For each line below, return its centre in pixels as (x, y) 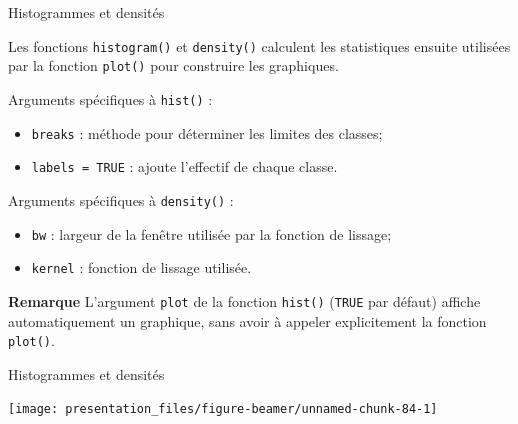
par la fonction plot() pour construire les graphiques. (173, 65)
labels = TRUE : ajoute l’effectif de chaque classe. (184, 166)
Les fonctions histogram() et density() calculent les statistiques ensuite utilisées (259, 45)
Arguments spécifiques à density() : (121, 199)
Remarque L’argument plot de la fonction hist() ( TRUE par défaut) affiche (244, 300)
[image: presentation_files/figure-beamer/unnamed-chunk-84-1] (223, 409)
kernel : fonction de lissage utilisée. (141, 267)
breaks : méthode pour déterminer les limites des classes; (207, 132)
